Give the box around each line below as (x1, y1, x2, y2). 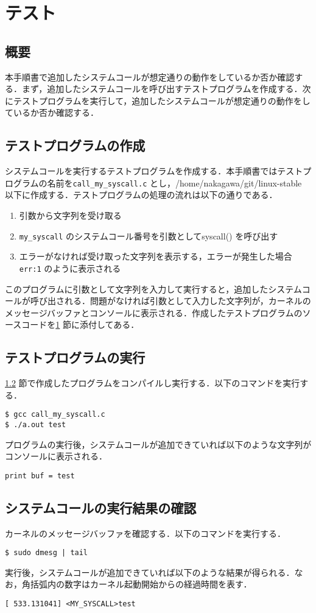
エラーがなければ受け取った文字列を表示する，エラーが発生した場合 (19, 250, 292, 263)
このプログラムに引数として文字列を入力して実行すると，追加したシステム (5, 282, 302, 295)
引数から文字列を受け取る (19, 209, 122, 221)
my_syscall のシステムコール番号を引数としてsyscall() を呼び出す (19, 229, 278, 242)
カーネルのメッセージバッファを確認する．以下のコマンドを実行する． (5, 526, 286, 539)
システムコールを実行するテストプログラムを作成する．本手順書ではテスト (5, 165, 303, 177)
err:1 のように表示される (19, 261, 121, 274)
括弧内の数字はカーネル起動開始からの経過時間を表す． (30, 578, 252, 590)
